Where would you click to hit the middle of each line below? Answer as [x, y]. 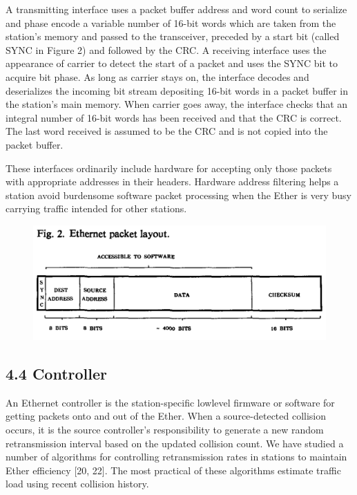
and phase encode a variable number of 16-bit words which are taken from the [171, 22]
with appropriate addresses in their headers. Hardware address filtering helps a [172, 181]
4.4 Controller [56, 374]
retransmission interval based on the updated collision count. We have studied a [175, 443]
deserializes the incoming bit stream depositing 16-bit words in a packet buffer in [177, 90]
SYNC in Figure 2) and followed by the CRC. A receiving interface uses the [166, 49]
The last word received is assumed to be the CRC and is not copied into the [167, 131]
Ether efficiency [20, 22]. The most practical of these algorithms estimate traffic [173, 470]
